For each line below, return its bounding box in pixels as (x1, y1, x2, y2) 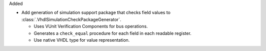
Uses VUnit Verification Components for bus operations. (33, 24, 148, 29)
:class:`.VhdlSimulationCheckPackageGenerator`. (21, 16, 122, 22)
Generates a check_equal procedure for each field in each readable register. (33, 30, 192, 36)
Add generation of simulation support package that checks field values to (21, 10, 171, 16)
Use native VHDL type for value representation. (33, 37, 130, 43)
